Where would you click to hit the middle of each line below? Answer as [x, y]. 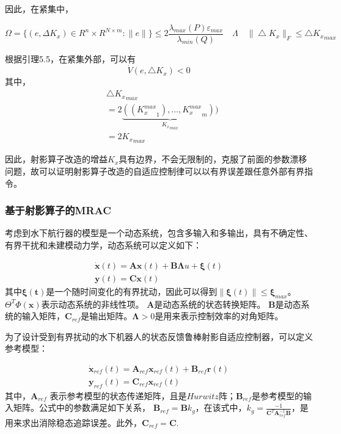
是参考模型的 [277, 395]
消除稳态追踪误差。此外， [90, 422]
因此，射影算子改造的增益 [56, 159]
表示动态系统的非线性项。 [93, 304]
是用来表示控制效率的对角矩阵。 [219, 316]
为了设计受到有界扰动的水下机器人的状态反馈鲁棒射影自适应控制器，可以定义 [159, 336]
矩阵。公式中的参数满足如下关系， [82, 407]
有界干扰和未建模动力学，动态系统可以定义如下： [103, 245]
